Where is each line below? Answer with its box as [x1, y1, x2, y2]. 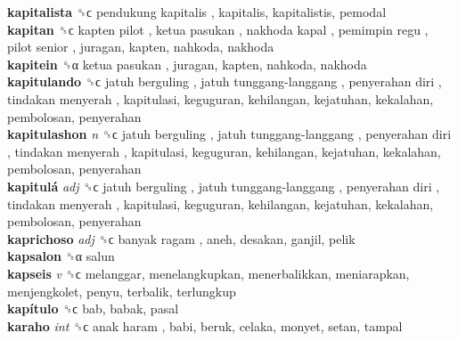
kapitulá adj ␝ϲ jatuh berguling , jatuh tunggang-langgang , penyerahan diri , [7, 176, 440, 195]
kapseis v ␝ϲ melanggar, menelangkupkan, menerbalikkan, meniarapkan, [7, 264, 410, 282]
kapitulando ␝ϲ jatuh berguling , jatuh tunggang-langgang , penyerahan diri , [7, 72, 442, 91]
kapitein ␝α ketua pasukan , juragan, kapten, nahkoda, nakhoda [7, 54, 367, 73]
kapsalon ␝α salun [7, 247, 115, 265]
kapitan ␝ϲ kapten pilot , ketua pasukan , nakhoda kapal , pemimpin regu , [7, 20, 429, 38]
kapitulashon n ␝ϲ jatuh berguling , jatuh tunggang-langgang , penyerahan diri [7, 125, 452, 143]
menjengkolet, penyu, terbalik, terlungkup [7, 281, 236, 300]
